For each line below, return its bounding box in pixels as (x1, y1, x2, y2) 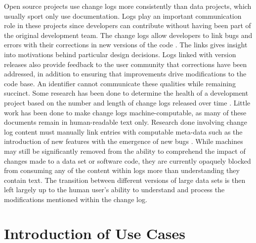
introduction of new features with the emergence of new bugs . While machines (4, 136, 243, 146)
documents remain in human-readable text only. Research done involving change (4, 117, 248, 127)
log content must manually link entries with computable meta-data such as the (4, 126, 243, 137)
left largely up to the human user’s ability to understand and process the (4, 184, 225, 195)
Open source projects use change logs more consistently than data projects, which (4, 1, 252, 11)
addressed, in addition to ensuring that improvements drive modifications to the (4, 69, 247, 79)
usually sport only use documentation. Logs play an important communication (4, 10, 242, 21)
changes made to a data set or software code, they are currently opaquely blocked (4, 155, 251, 166)
